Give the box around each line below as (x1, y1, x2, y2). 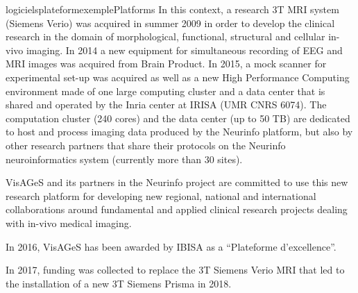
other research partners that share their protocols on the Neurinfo (6, 137, 286, 152)
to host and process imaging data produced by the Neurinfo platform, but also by (6, 124, 353, 139)
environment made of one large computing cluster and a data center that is (6, 83, 325, 98)
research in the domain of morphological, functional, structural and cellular (6, 29, 325, 44)
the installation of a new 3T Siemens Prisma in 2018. (6, 276, 232, 290)
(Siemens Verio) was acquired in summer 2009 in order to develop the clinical (6, 15, 335, 30)
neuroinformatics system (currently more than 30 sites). (6, 151, 243, 166)
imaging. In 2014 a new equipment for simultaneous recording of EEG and (26, 42, 343, 57)
